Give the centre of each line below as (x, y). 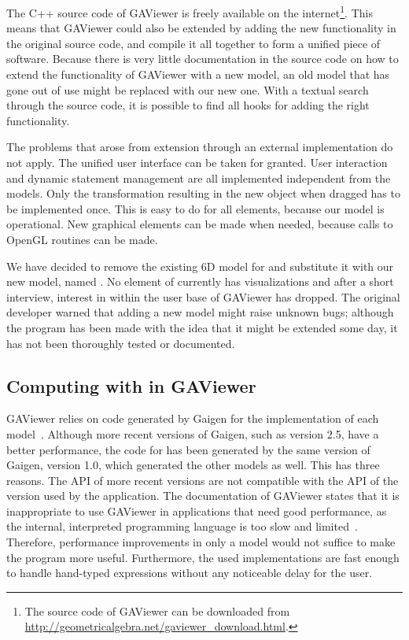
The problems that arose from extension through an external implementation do (200, 147)
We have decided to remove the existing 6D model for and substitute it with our (200, 266)
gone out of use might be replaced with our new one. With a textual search (188, 89)
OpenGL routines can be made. (82, 239)
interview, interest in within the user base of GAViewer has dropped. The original (203, 296)
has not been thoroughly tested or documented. (121, 343)
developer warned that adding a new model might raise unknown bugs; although (200, 312)
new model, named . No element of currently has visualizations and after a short (200, 281)
